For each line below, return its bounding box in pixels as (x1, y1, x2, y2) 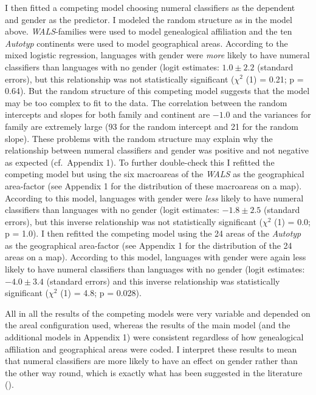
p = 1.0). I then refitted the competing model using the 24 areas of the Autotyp (5, 227, 301, 240)
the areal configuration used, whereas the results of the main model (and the (5, 319, 290, 331)
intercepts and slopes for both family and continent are (5, 108, 210, 121)
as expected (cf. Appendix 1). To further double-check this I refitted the (5, 155, 275, 168)
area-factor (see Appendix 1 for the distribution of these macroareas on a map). (5, 179, 302, 192)
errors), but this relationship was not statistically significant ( (5, 72, 235, 85)
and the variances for (233, 108, 311, 121)
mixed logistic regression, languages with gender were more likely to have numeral (5, 49, 310, 61)
